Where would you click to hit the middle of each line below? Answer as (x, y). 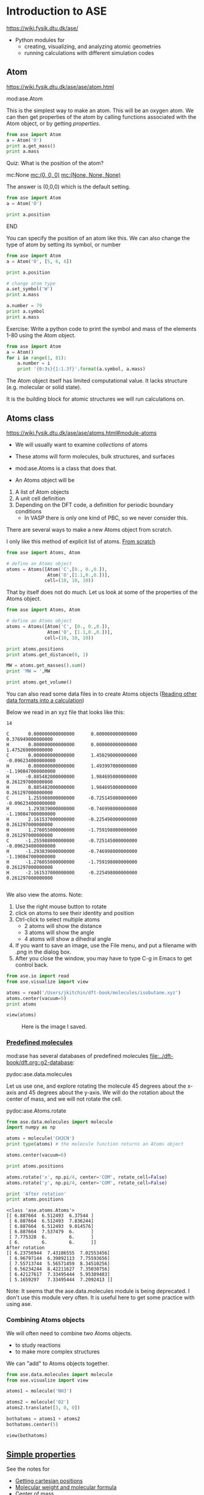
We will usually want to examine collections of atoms (81, 444)
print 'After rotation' (37, 1194)
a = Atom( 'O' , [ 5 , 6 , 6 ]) (39, 261)
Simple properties (41, 1454)
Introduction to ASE (57, 11)
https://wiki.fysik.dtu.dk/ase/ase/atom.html (60, 87)
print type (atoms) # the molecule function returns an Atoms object (95, 1144)
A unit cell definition (40, 498)
